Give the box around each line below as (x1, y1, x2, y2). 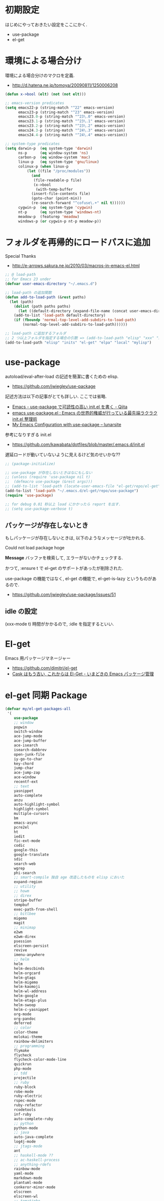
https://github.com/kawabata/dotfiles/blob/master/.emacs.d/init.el (12, 441, 145, 447)
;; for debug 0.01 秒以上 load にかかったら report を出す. (5, 502, 121, 507)
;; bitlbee (14, 911, 36, 916)
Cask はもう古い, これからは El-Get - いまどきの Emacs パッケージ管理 (12, 671, 154, 677)
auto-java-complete (14, 1135, 54, 1140)
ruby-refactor (14, 1103, 42, 1108)
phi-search (14, 870, 36, 875)
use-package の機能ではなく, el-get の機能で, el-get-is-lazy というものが (5, 576, 152, 582)
